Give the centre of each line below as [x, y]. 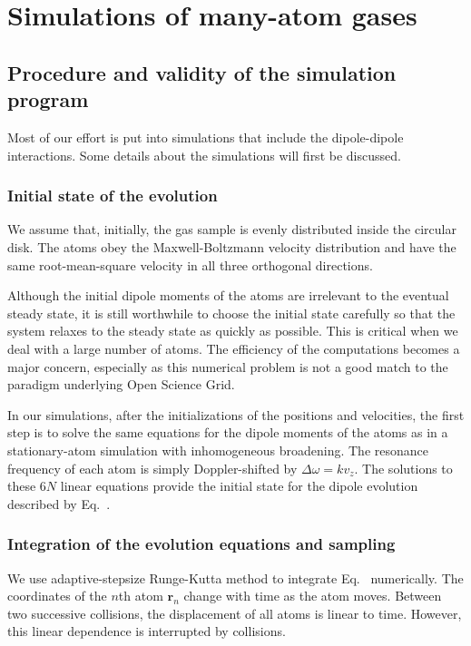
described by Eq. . [59, 503]
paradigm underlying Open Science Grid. [121, 384]
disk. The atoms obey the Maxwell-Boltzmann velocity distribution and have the [232, 246]
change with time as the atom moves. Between [313, 596]
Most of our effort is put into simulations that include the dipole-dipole [206, 137]
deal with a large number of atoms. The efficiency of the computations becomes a [234, 348]
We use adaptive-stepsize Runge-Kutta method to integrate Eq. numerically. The [235, 577]
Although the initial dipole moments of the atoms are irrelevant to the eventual [228, 295]
